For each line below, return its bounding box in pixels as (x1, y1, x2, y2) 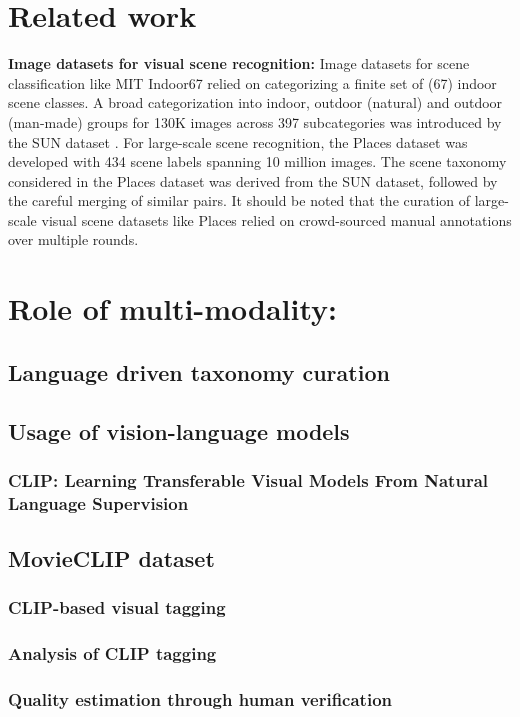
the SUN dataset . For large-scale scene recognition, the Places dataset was (8, 131, 468, 152)
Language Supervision (8, 490, 189, 515)
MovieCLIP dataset (8, 543, 215, 574)
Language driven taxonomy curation (8, 356, 390, 387)
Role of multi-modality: (8, 288, 338, 329)
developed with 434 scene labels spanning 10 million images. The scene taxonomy (8, 151, 507, 172)
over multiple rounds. (8, 229, 139, 250)
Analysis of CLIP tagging (8, 641, 217, 666)
